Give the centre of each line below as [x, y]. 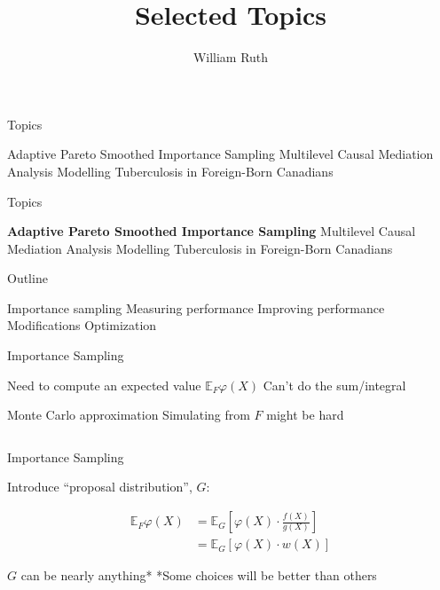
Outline [27, 278]
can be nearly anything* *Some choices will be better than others [199, 575]
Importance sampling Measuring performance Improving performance [196, 307]
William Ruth [231, 57]
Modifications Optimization [82, 325]
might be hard [305, 415]
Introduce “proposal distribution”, [100, 487]
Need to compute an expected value [104, 385]
